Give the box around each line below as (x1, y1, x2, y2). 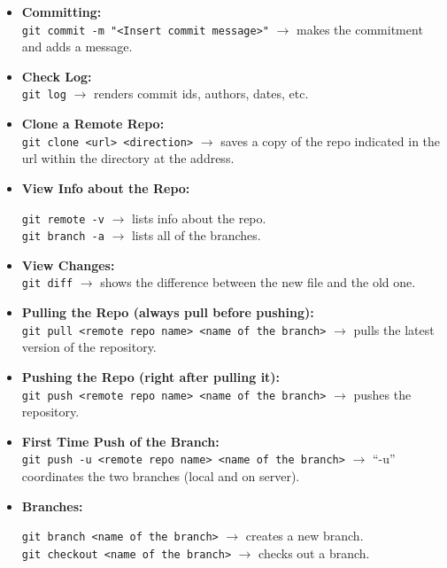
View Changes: (21, 255, 115, 274)
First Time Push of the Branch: (21, 432, 220, 450)
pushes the (353, 385, 412, 403)
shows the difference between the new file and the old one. (100, 273, 416, 292)
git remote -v (21, 213, 104, 226)
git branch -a (21, 230, 104, 244)
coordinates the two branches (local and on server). (21, 467, 300, 486)
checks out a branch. (258, 543, 370, 562)
